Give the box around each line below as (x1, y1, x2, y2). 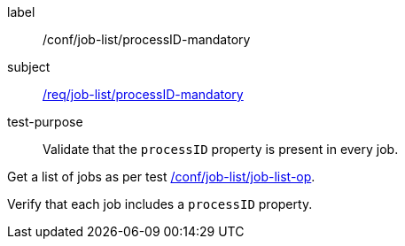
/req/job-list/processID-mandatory (43, 87, 244, 102)
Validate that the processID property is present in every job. (43, 142, 399, 157)
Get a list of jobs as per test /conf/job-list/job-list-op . (7, 169, 315, 184)
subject (7, 59, 51, 74)
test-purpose (7, 114, 83, 129)
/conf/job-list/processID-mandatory (43, 32, 251, 47)
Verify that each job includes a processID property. (7, 196, 313, 211)
